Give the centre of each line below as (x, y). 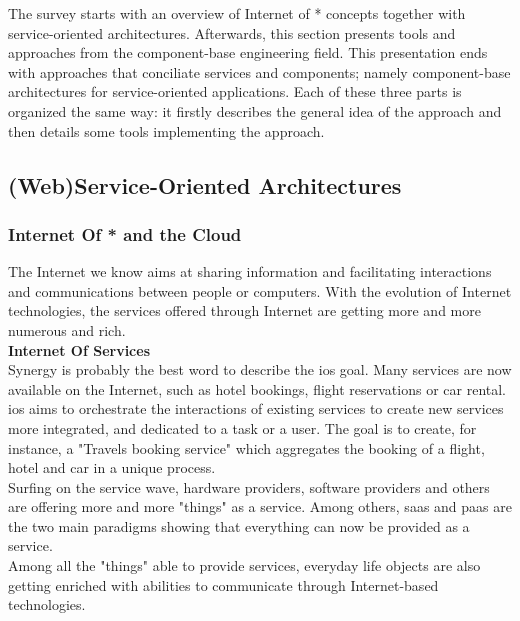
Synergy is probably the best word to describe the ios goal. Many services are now (260, 369)
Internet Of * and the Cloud (125, 233)
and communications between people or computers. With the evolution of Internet (260, 290)
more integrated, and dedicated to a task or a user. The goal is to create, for (242, 427)
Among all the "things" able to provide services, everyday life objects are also (244, 565)
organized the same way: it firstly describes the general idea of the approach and (255, 110)
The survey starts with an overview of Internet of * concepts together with (237, 13)
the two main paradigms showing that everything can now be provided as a (239, 525)
